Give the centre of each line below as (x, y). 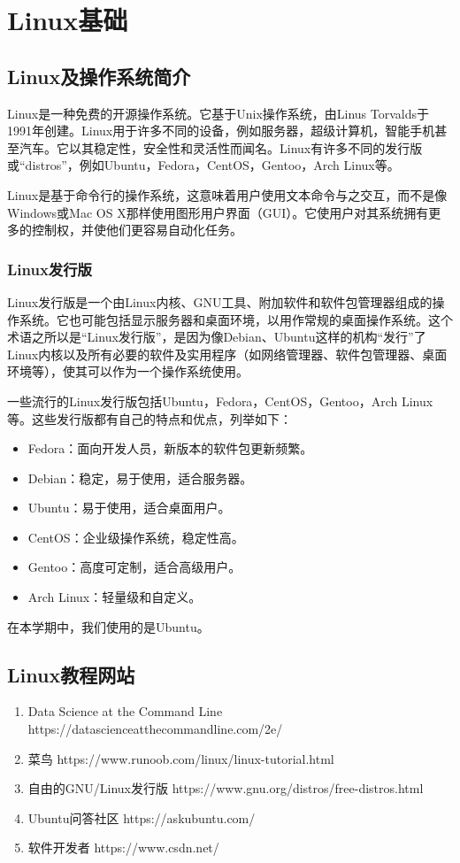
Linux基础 (68, 20)
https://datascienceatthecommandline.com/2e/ (155, 729)
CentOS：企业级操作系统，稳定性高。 (136, 537)
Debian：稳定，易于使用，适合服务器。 (140, 478)
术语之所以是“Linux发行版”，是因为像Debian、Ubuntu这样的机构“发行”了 (217, 337)
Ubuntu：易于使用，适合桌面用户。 (129, 508)
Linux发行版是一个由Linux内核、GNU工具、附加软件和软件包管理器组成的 (220, 301)
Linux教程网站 (71, 674)
